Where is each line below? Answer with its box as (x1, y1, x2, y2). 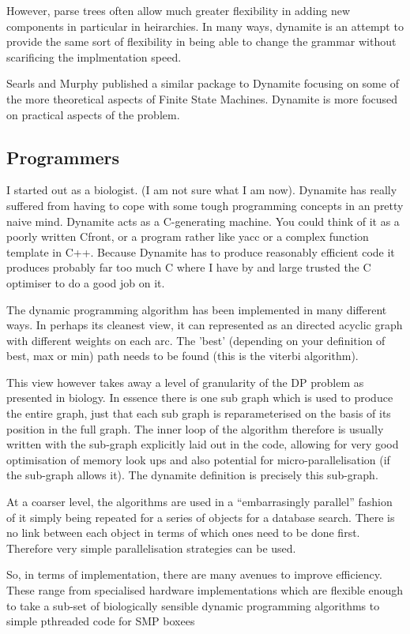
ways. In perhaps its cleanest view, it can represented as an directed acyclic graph (6, 317, 403, 333)
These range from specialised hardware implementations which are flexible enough (6, 582, 404, 598)
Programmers (6, 144, 120, 169)
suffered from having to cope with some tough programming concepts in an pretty (6, 197, 404, 213)
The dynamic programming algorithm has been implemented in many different (6, 301, 387, 317)
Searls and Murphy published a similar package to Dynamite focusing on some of (6, 75, 399, 92)
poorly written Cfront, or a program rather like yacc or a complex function (6, 228, 369, 245)
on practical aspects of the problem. (6, 106, 180, 122)
